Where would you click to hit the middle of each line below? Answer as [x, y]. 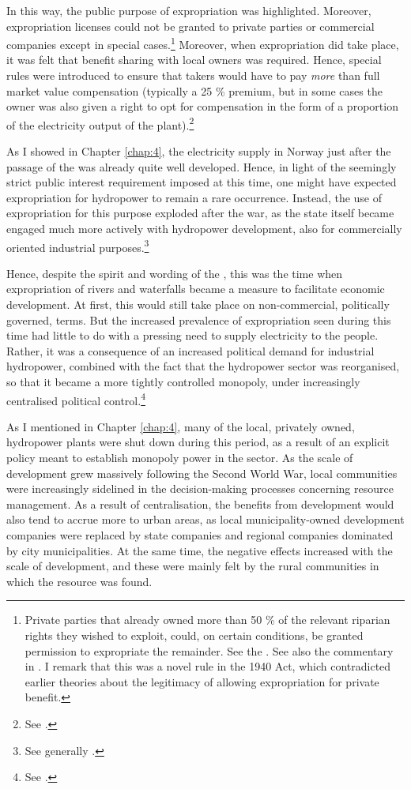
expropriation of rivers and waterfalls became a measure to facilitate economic [196, 289]
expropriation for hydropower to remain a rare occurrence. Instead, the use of [194, 197]
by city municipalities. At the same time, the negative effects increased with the [200, 550]
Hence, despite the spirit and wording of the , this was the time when [175, 273]
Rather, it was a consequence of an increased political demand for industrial [190, 350]
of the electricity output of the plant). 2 [100, 123]
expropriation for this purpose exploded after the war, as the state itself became [200, 213]
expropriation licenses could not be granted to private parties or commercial [190, 26]
